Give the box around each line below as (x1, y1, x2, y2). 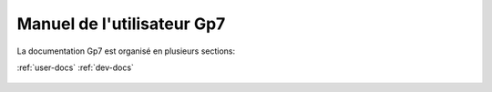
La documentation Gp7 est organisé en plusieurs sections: (16, 46, 236, 56)
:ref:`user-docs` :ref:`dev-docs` (16, 62, 134, 73)
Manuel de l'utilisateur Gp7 (16, 14, 226, 34)
